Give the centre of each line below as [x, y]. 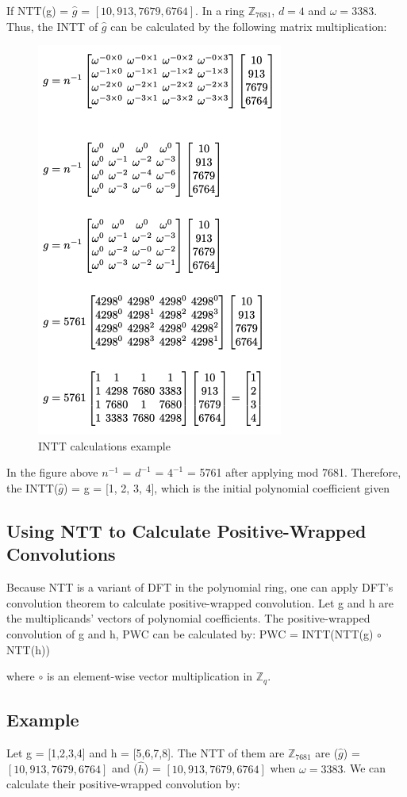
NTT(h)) [28, 649]
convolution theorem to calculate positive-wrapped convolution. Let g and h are [200, 602]
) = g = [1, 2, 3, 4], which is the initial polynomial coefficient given [227, 487]
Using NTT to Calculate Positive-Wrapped [186, 530]
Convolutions [61, 554]
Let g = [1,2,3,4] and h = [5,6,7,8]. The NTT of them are [146, 752]
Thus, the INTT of [52, 26]
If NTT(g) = [38, 10]
